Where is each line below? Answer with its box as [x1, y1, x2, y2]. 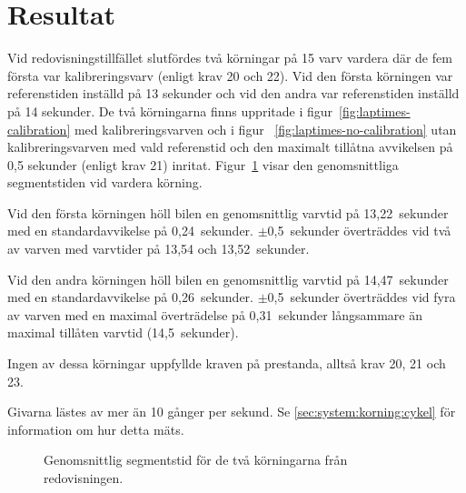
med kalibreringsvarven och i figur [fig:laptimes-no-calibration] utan [74, 119, 457, 138]
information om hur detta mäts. [7, 419, 184, 438]
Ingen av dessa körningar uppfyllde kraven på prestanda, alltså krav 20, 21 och [7, 354, 446, 373]
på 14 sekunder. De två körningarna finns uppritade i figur [7, 101, 332, 120]
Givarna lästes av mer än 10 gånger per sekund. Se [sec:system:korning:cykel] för [7, 402, 456, 421]
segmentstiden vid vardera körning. [7, 173, 203, 192]
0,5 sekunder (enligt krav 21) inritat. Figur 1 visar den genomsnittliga [7, 155, 399, 174]
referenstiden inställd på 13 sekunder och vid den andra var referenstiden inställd [7, 84, 460, 103]
